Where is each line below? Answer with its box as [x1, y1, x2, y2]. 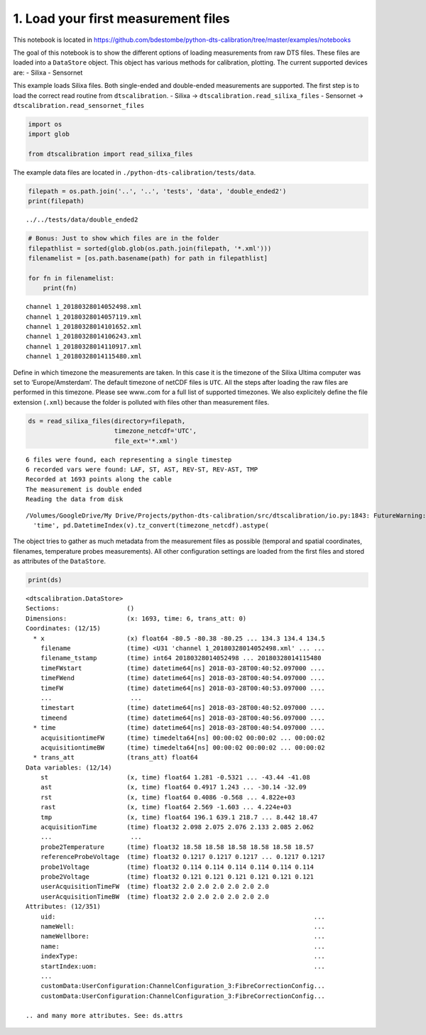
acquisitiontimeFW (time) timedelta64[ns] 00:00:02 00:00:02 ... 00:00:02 [40, 733, 326, 742]
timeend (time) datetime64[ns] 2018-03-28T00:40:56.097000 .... [40, 713, 326, 722]
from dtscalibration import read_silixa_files [28, 150, 193, 158]
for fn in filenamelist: [28, 274, 115, 282]
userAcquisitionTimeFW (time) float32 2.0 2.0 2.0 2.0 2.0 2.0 [40, 882, 269, 891]
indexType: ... [40, 952, 326, 960]
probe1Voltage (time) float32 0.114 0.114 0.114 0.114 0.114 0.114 [40, 862, 315, 871]
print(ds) [28, 576, 62, 584]
